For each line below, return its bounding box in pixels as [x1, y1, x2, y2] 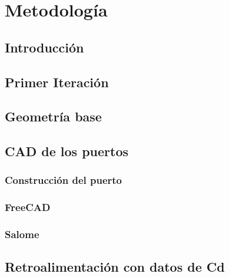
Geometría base [5, 107, 102, 126]
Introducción [5, 38, 84, 56]
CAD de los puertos [5, 142, 128, 160]
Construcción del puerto [5, 173, 122, 187]
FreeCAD [5, 200, 51, 215]
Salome [5, 227, 39, 242]
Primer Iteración [5, 72, 109, 91]
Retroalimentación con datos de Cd [5, 258, 225, 276]
